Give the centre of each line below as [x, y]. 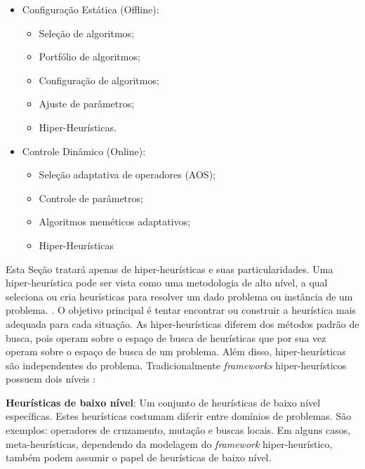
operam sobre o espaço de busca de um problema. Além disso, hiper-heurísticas [176, 351]
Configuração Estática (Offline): [91, 9]
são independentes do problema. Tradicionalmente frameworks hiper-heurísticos [176, 365]
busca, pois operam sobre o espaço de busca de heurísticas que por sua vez [166, 337]
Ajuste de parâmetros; [87, 104]
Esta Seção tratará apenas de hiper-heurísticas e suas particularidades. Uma [170, 269]
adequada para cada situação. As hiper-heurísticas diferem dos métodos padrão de [182, 323]
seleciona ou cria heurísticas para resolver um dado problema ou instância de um [179, 296]
